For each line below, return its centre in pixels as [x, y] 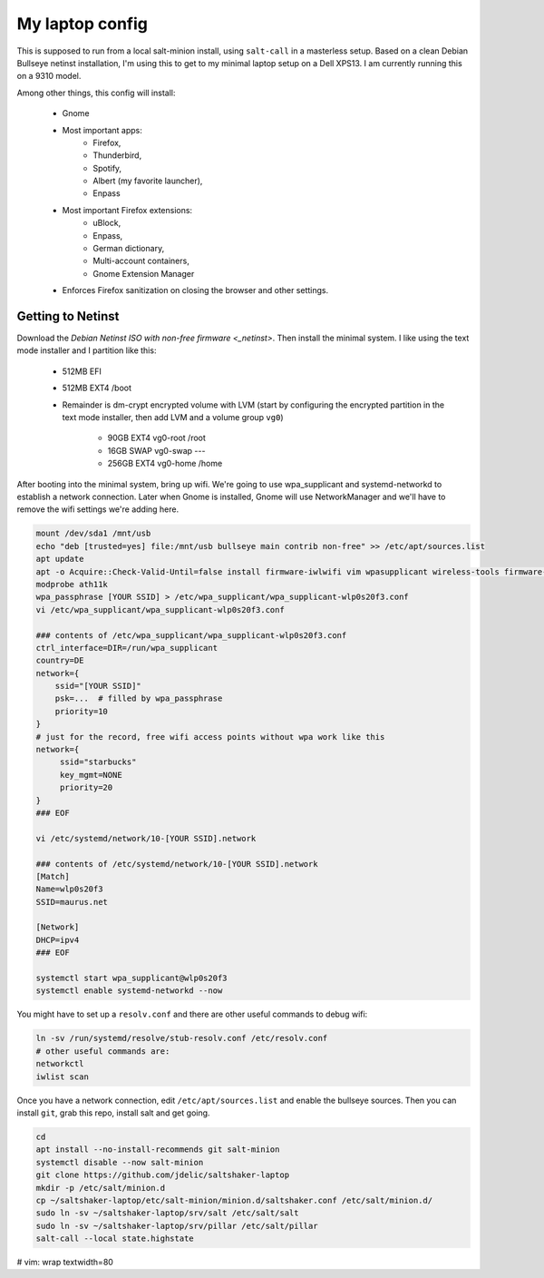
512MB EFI [82, 371]
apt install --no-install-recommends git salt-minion [158, 1150]
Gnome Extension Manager [144, 273]
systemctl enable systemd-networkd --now [129, 991]
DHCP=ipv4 [58, 940]
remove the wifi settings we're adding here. [98, 509]
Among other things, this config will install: [96, 93]
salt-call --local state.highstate [115, 1239]
